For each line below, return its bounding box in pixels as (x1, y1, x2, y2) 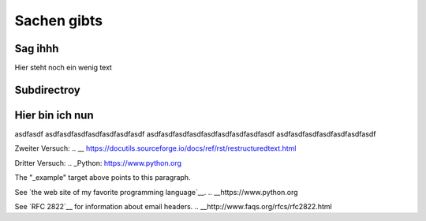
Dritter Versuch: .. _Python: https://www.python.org (14, 158, 181, 167)
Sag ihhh (14, 42, 59, 55)
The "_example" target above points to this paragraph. (14, 173, 191, 182)
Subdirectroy (14, 83, 80, 96)
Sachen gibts (14, 12, 103, 29)
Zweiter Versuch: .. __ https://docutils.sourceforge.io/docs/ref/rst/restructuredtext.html (14, 144, 297, 153)
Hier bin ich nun (14, 108, 94, 122)
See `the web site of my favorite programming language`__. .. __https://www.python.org (14, 187, 299, 197)
